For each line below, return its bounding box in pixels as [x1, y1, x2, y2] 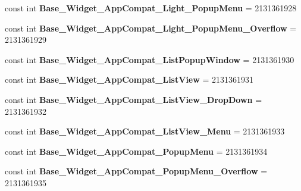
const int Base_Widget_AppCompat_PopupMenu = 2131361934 [5, 145, 268, 157]
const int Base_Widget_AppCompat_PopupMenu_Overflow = [5, 165, 268, 177]
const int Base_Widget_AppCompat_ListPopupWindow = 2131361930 [5, 53, 294, 65]
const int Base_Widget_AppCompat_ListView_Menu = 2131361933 [5, 125, 285, 137]
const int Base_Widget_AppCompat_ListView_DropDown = [5, 93, 262, 105]
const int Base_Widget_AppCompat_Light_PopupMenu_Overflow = [5, 21, 297, 34]
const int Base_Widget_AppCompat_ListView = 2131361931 [5, 73, 254, 86]
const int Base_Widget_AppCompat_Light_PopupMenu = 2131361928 [5, 2, 297, 14]
